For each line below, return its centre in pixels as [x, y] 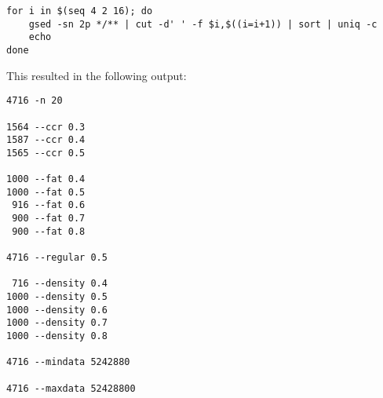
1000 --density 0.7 [57, 323]
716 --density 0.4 [60, 284]
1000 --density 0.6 [57, 310]
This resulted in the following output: [97, 75]
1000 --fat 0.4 [46, 179]
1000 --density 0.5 [57, 297]
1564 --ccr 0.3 [46, 127]
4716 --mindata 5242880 [68, 362]
